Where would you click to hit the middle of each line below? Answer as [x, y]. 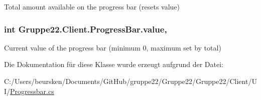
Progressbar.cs [32, 91]
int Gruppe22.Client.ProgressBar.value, [86, 29]
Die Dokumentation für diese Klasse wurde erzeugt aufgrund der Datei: [114, 64]
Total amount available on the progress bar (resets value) [92, 6]
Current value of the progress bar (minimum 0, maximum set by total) [113, 47]
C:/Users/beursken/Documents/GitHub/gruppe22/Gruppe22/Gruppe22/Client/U [130, 81]
